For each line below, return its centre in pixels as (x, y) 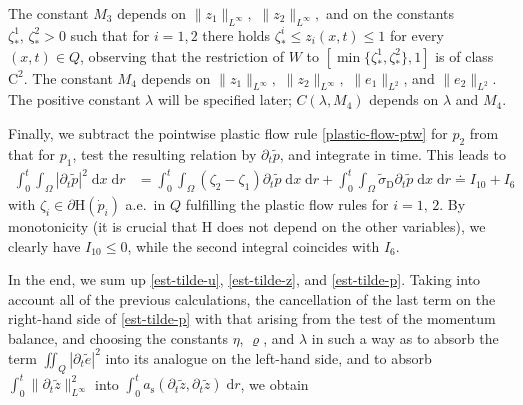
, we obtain (274, 383)
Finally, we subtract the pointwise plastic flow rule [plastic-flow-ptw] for (228, 132)
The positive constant (74, 99)
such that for (110, 34)
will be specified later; (224, 99)
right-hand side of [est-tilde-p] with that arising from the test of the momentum (252, 318)
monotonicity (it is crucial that (103, 225)
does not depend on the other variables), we (351, 225)
